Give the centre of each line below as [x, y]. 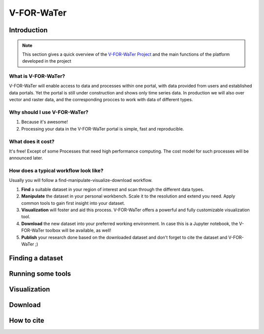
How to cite [27, 320]
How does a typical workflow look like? [56, 171]
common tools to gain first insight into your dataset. [73, 203]
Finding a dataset [36, 258]
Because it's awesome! [45, 122]
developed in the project [47, 61]
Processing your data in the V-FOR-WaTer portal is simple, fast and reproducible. [103, 129]
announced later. [26, 158]
